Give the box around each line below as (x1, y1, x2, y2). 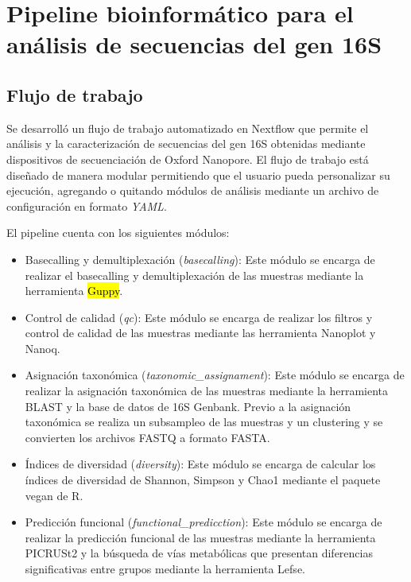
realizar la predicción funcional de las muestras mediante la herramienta (25, 529, 376, 545)
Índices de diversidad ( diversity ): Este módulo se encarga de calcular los (25, 456, 376, 472)
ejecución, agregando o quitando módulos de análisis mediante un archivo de (6, 182, 379, 199)
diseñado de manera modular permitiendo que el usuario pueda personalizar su (6, 166, 390, 183)
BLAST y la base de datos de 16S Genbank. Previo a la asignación (25, 398, 351, 414)
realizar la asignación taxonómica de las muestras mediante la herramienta (25, 382, 389, 399)
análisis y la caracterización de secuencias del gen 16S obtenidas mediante (6, 135, 366, 152)
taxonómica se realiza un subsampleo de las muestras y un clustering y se (25, 413, 383, 430)
